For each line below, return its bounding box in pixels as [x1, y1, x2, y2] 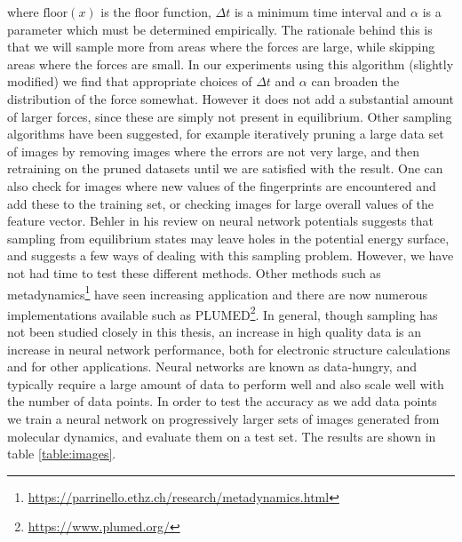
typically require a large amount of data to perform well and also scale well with [7, 374, 444, 393]
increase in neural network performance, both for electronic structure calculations [7, 339, 450, 358]
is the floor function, [100, 3, 211, 20]
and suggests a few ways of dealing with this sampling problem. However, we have [7, 246, 454, 265]
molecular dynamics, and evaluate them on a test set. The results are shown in [7, 426, 436, 445]
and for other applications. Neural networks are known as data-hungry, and [7, 357, 417, 376]
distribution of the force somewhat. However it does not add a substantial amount [7, 89, 454, 108]
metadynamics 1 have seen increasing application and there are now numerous [7, 282, 427, 303]
